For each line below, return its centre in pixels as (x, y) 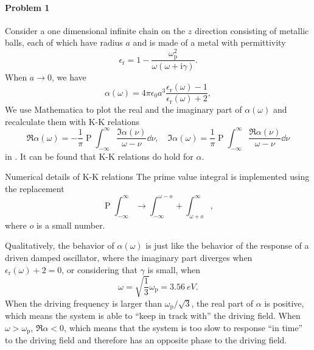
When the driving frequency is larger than (84, 303)
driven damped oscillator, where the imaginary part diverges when (129, 257)
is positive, (284, 303)
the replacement (35, 188)
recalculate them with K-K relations (72, 121)
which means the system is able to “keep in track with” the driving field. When (153, 316)
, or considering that (99, 269)
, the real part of (222, 303)
